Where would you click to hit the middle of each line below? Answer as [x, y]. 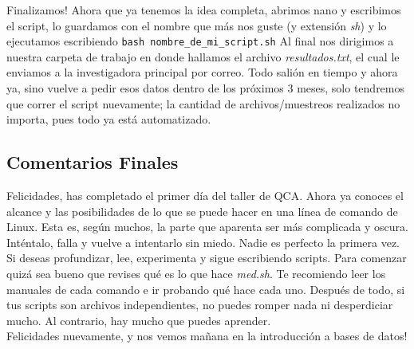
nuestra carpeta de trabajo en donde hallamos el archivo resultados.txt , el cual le [203, 56]
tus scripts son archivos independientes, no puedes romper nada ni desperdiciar [200, 305]
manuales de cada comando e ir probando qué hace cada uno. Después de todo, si [206, 289]
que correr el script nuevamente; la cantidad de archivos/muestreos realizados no [203, 103]
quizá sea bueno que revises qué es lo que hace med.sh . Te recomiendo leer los [196, 273]
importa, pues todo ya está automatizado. [109, 119]
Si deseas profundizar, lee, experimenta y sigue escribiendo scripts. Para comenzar [207, 258]
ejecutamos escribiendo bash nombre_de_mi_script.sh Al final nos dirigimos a [200, 41]
